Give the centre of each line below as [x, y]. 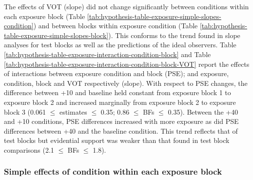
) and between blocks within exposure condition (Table [116, 26]
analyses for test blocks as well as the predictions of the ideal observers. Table [120, 45]
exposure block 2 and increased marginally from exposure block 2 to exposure [120, 102]
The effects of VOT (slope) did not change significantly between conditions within [126, 6]
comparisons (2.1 [29, 150]
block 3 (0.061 [25, 111]
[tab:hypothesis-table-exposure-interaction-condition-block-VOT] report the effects [127, 64]
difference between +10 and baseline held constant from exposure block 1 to [117, 92]
